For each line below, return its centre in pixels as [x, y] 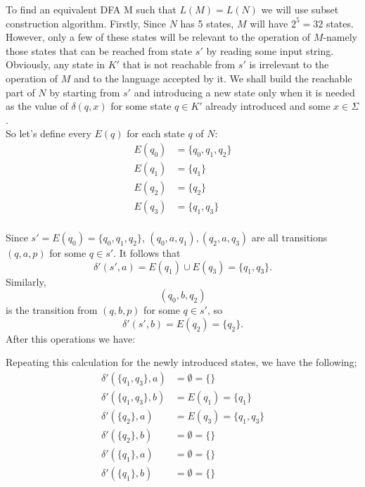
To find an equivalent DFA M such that [91, 9]
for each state [156, 133]
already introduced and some [268, 106]
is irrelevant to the [289, 64]
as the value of [37, 106]
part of [20, 92]
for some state [141, 106]
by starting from [85, 92]
